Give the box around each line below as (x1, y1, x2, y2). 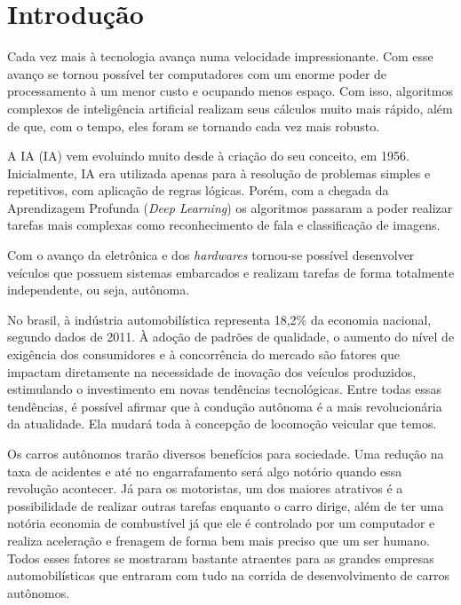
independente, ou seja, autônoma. (7, 280, 190, 299)
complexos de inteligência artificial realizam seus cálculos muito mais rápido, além (7, 98, 453, 117)
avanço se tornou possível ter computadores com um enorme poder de (7, 64, 387, 82)
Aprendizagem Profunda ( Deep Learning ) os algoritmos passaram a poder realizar (7, 198, 453, 216)
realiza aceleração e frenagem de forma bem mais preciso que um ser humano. (7, 530, 430, 549)
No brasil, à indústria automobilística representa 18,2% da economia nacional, (7, 310, 432, 328)
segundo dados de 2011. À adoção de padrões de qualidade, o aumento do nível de (7, 327, 455, 346)
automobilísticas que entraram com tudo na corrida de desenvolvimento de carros (7, 566, 449, 585)
